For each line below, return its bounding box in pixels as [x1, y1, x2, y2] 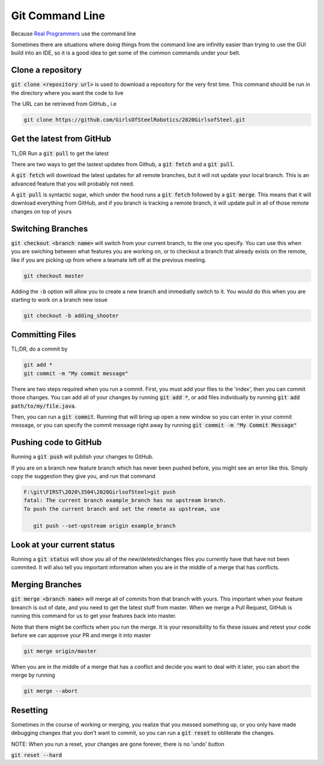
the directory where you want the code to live [11, 89, 124, 96]
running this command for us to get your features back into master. [11, 612, 177, 620]
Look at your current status [11, 539, 115, 549]
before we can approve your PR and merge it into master [11, 631, 151, 639]
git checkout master [23, 272, 84, 279]
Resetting [11, 705, 48, 715]
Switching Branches [11, 223, 88, 234]
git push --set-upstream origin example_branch [33, 522, 176, 529]
